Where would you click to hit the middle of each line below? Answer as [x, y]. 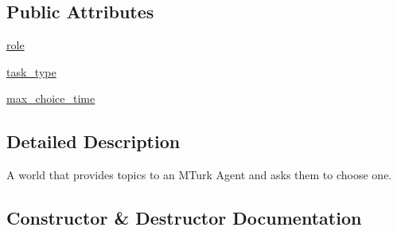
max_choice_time [51, 98]
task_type [31, 71]
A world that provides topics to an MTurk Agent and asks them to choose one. [199, 175]
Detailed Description [93, 141]
